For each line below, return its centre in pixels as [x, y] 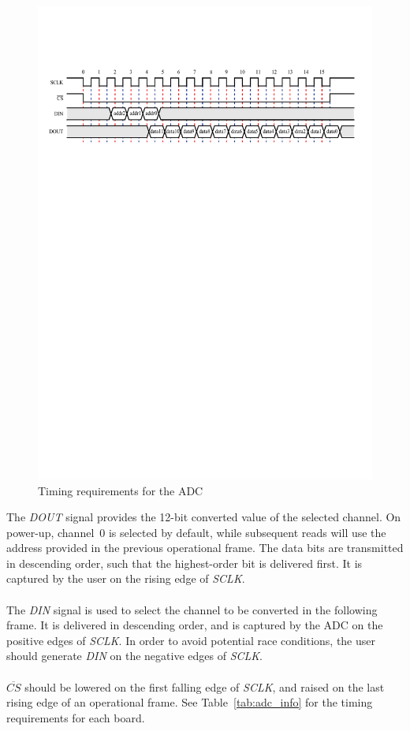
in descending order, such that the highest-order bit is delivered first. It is [184, 563]
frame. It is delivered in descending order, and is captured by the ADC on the [195, 625]
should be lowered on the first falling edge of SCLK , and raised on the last [205, 686]
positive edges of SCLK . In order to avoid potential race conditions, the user [191, 640]
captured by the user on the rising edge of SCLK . [126, 578]
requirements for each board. [76, 717]
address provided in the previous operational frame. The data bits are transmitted [205, 548]
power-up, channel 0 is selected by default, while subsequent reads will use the [196, 532]
